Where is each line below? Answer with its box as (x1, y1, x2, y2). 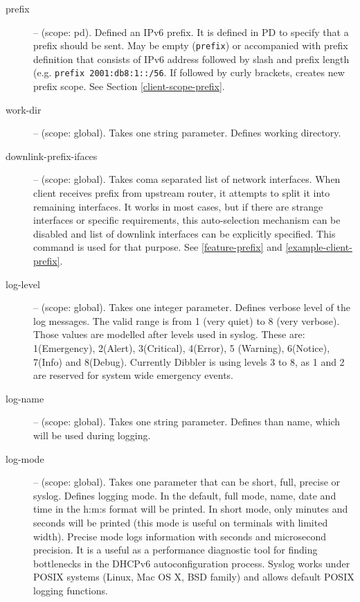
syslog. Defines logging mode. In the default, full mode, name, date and (33, 488, 336, 502)
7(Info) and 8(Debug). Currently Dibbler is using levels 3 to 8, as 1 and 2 (33, 354, 345, 369)
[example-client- (285, 240, 352, 254)
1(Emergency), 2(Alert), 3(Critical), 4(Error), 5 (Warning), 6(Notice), (33, 341, 330, 355)
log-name (6, 391, 44, 405)
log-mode (6, 451, 44, 466)
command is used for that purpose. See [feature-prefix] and (33, 240, 282, 254)
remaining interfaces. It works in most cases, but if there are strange (33, 199, 323, 213)
